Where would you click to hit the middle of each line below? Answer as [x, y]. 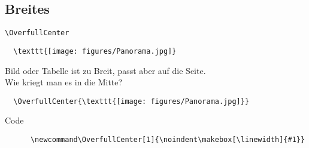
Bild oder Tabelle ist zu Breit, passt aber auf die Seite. [105, 70]
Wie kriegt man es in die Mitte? [64, 82]
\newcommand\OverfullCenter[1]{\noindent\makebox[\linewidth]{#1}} [168, 139]
